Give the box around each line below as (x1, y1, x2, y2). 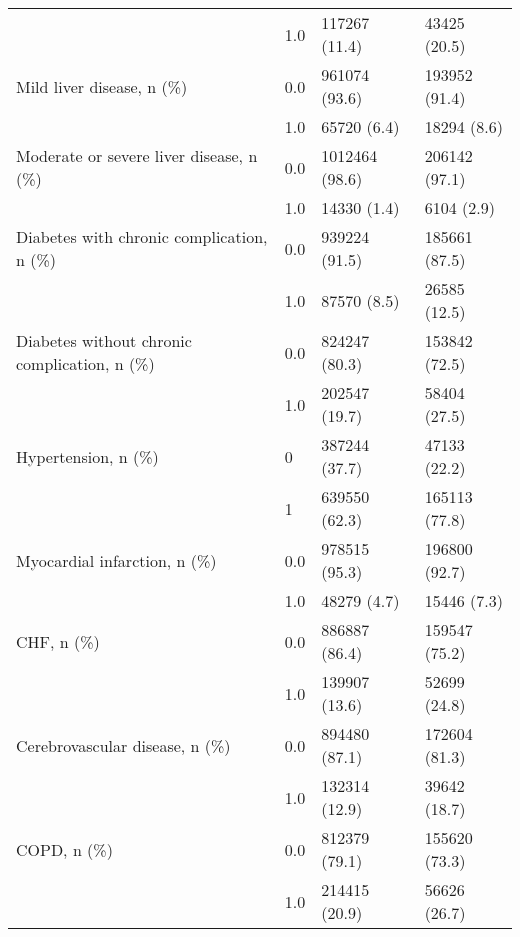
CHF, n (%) (16, 629, 100, 653)
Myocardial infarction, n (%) (16, 548, 217, 572)
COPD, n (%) (16, 837, 113, 861)
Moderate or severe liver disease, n (16, 144, 258, 167)
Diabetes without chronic (16, 329, 192, 352)
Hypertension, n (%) (16, 444, 159, 468)
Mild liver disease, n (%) (16, 74, 188, 98)
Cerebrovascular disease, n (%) (16, 733, 231, 757)
